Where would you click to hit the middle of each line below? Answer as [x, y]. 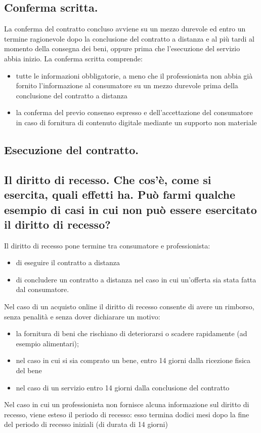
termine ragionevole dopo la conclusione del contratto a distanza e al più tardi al [129, 38]
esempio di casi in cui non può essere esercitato [130, 209]
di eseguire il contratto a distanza [68, 262]
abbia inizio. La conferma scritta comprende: [73, 58]
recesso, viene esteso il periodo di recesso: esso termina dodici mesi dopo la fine [127, 414]
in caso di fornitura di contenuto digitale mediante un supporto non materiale [136, 122]
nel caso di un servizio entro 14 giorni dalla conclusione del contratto [123, 387]
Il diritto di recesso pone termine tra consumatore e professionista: [107, 245]
